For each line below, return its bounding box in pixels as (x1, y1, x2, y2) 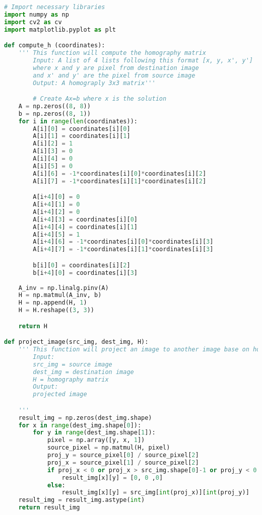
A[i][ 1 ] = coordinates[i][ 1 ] (33, 132, 130, 140)
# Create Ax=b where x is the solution (33, 95, 167, 103)
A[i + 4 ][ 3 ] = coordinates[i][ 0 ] (33, 215, 138, 223)
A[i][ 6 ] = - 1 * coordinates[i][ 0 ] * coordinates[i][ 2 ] (33, 170, 207, 177)
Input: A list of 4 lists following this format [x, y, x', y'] (33, 56, 253, 64)
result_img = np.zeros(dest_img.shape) (18, 414, 152, 421)
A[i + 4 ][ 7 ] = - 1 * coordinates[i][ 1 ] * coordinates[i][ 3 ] (33, 246, 214, 253)
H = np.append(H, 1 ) (18, 299, 87, 307)
